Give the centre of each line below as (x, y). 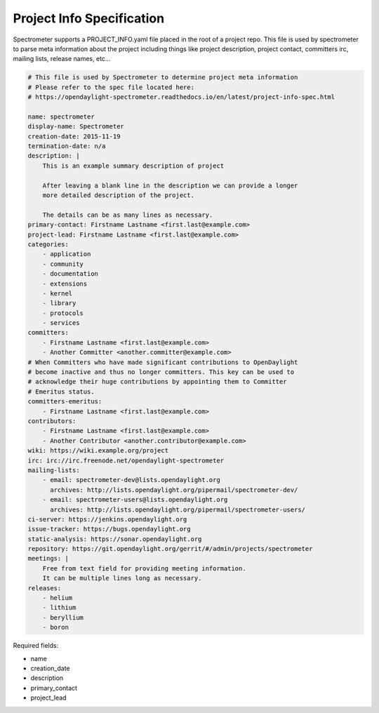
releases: (45, 588)
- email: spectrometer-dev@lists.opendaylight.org (131, 480)
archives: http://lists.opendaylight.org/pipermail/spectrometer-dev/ (174, 490)
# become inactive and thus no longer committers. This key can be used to (161, 372)
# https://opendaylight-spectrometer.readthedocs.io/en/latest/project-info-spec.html (181, 97)
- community (63, 264)
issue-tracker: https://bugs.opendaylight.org (109, 529)
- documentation (70, 274)
